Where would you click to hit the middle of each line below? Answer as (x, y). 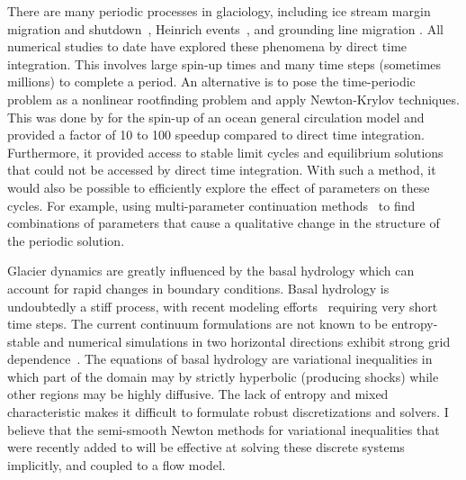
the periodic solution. (66, 240)
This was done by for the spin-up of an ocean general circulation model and (216, 117)
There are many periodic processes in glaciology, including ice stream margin (219, 11)
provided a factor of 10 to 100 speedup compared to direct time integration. (216, 135)
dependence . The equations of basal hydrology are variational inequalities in (220, 359)
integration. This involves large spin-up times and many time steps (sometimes (224, 63)
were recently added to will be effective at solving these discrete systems (206, 447)
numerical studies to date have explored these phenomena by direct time (207, 46)
